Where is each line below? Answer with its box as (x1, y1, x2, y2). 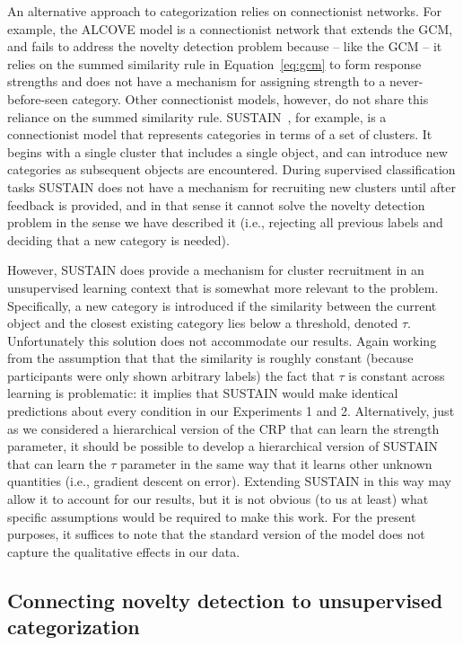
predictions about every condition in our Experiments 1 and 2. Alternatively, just (7, 402, 455, 420)
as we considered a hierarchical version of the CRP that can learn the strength (7, 419, 440, 437)
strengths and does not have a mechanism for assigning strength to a (7, 72, 386, 91)
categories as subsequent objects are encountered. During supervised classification (7, 160, 456, 179)
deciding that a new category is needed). (7, 230, 230, 249)
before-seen (7, 89, 68, 108)
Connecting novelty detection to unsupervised (7, 586, 443, 614)
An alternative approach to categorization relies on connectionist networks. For (7, 2, 442, 20)
